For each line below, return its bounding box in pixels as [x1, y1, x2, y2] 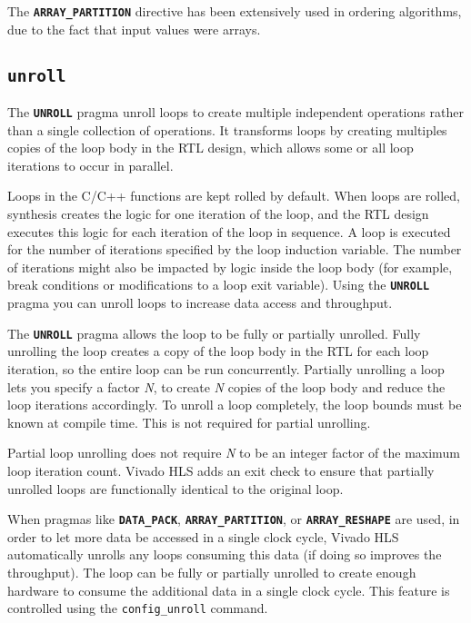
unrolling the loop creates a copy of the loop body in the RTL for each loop [7, 341, 429, 361]
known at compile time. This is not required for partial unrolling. [7, 412, 371, 431]
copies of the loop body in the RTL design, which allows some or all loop [7, 138, 414, 157]
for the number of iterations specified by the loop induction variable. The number [7, 240, 462, 259]
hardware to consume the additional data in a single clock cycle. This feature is [7, 580, 450, 599]
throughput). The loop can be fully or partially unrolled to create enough [7, 562, 416, 581]
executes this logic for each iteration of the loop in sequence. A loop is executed [7, 222, 451, 241]
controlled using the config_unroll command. [7, 598, 268, 618]
